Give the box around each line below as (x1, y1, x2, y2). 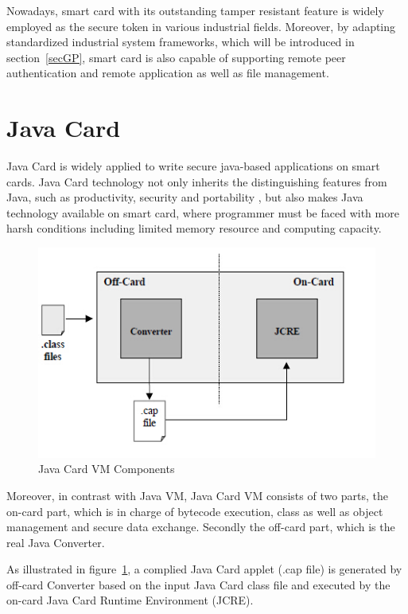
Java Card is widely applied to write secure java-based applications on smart (6, 158, 380, 174)
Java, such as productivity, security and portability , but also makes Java (6, 189, 363, 205)
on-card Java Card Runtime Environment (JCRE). (6, 592, 254, 608)
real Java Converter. (6, 534, 105, 550)
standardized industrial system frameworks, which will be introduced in (6, 33, 355, 50)
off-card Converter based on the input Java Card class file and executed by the (6, 576, 391, 592)
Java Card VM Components (38, 460, 175, 477)
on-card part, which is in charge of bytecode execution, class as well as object (6, 503, 383, 519)
